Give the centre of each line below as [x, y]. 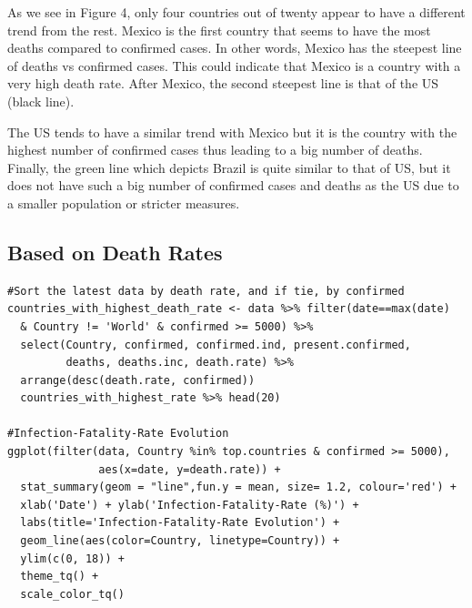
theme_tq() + [60, 577]
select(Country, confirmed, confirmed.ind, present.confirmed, [216, 345]
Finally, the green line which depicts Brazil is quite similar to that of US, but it [229, 167]
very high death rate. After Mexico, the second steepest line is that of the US [223, 83]
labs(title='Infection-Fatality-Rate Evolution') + [180, 523]
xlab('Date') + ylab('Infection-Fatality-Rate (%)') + [190, 505]
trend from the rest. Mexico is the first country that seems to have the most [219, 30]
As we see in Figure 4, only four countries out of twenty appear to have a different [236, 12]
